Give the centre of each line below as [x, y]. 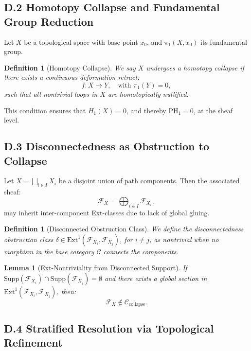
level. [12, 120]
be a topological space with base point [81, 42]
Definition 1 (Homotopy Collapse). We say [70, 67]
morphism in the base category [49, 251]
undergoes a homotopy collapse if [195, 67]
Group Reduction [49, 21]
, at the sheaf [213, 110]
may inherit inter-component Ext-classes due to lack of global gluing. [107, 212]
